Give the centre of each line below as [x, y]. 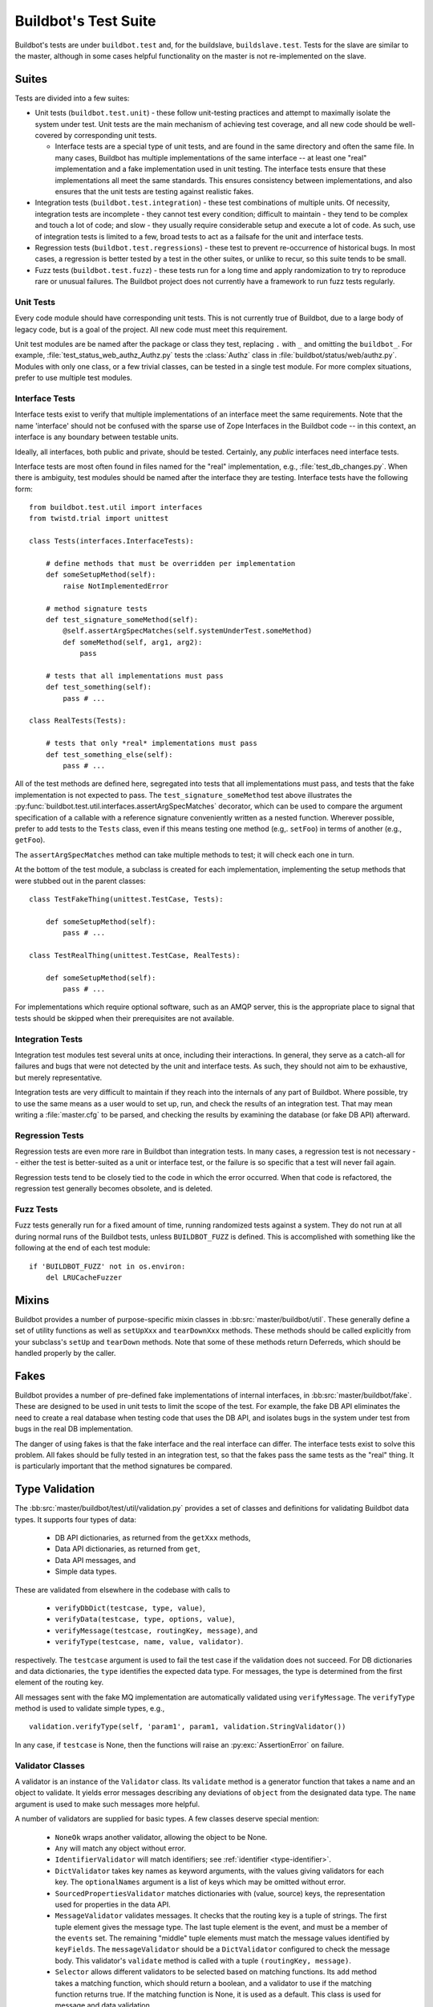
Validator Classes [50, 1765]
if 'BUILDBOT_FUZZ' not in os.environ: [107, 1266]
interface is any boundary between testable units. [97, 437]
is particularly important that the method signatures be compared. [123, 1466]
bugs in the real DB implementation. [74, 1429]
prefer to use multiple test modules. [73, 378]
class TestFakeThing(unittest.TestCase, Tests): [126, 899]
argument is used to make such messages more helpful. [107, 1804]
